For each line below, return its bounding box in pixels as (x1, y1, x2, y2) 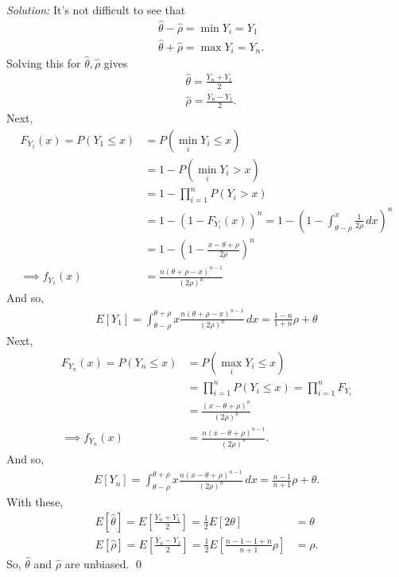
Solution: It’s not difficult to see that (6, 2, 186, 17)
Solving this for (6, 55, 81, 71)
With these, (6, 494, 64, 510)
